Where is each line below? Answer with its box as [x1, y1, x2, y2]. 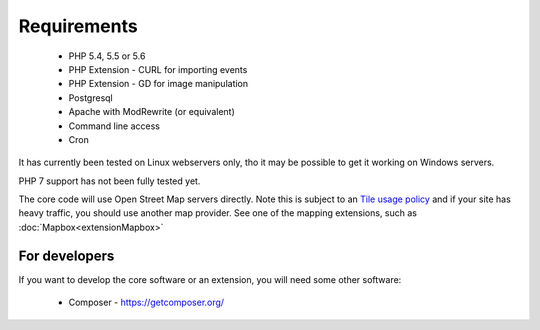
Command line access [68, 120, 160, 132]
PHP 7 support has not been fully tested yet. [18, 175, 201, 187]
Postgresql [68, 91, 114, 104]
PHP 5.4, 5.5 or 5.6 [68, 50, 146, 62]
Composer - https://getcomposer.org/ [68, 296, 225, 309]
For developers [18, 247, 115, 264]
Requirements [18, 15, 139, 37]
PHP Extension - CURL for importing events [68, 63, 248, 75]
